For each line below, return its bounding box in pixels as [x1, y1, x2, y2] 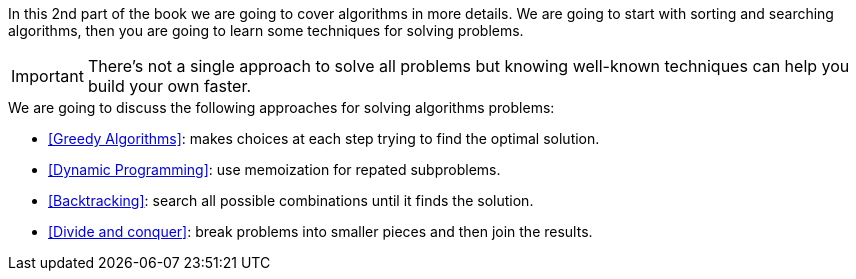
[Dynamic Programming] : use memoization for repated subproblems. [48, 161, 501, 178]
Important [11, 66, 84, 86]
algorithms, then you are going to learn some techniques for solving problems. [8, 22, 524, 39]
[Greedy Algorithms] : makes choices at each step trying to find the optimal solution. [48, 130, 600, 147]
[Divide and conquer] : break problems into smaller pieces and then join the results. [48, 223, 593, 240]
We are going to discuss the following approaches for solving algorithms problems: [8, 99, 555, 116]
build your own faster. [87, 76, 252, 96]
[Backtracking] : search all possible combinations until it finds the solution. [48, 192, 534, 209]
